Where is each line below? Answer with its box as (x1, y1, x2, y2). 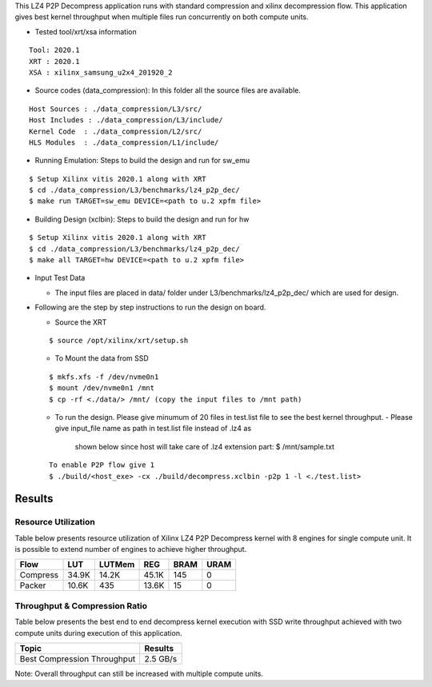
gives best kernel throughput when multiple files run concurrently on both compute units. (14, 12, 309, 22)
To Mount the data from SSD (54, 353, 150, 363)
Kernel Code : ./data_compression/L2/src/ (29, 126, 202, 136)
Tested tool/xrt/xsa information (34, 26, 137, 36)
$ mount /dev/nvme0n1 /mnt (49, 384, 155, 393)
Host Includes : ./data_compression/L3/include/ (29, 116, 223, 125)
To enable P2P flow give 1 (49, 461, 155, 469)
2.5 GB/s (144, 653, 178, 664)
